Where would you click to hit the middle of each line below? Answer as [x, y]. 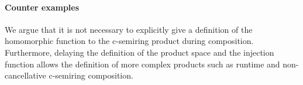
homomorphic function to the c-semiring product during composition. [129, 41]
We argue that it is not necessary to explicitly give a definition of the [129, 29]
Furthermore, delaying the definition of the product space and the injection [140, 52]
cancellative [25, 75]
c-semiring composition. [91, 75]
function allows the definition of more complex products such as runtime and [142, 64]
